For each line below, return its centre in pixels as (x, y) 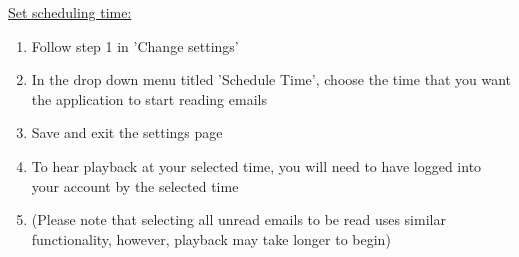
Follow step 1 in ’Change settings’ (135, 45)
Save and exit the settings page (127, 132)
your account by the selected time (135, 185)
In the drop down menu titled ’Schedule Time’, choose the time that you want (271, 79)
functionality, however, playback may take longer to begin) (211, 238)
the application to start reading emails (149, 98)
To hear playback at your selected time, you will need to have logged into (256, 165)
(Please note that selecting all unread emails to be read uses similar (238, 219)
